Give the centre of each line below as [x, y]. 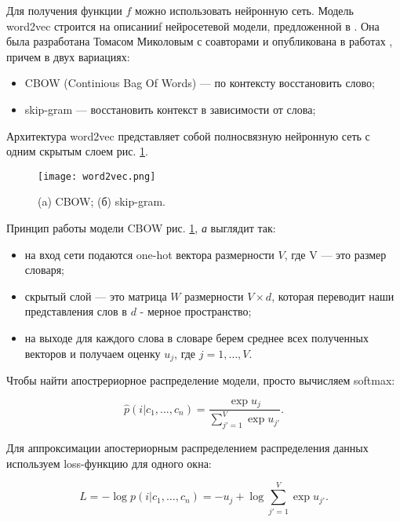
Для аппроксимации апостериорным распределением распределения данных [187, 448]
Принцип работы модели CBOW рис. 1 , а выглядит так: [141, 228]
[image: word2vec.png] [97, 176]
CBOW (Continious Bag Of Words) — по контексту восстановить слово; [200, 83]
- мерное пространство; [196, 311]
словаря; [44, 270]
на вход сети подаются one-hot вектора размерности [149, 254]
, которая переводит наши [333, 296]
